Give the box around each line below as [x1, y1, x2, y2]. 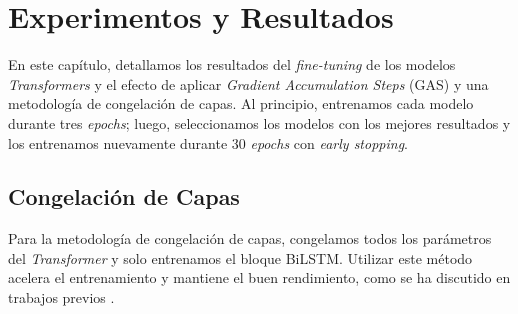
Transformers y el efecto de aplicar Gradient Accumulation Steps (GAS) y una [8, 73, 489, 94]
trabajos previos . [8, 287, 115, 308]
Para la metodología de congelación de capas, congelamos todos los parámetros [8, 228, 492, 249]
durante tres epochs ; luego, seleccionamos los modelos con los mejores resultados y [8, 112, 511, 133]
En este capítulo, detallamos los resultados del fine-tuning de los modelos [8, 54, 456, 75]
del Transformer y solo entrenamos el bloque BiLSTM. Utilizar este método [8, 247, 473, 268]
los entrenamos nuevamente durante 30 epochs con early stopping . [8, 132, 408, 153]
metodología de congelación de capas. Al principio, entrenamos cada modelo [8, 93, 474, 114]
